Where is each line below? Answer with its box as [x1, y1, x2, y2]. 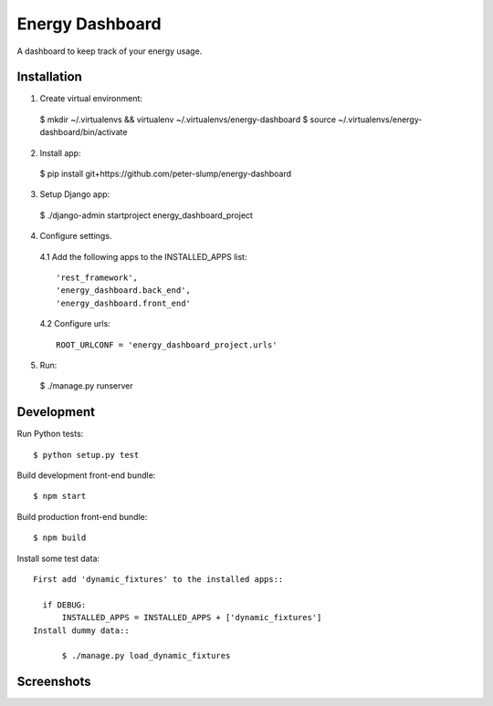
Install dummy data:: [33, 625, 130, 636]
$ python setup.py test [33, 450, 140, 460]
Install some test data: [16, 553, 100, 564]
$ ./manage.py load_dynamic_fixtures [61, 650, 231, 661]
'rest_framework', [56, 272, 139, 283]
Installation [16, 69, 82, 85]
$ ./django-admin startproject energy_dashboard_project [39, 210, 253, 221]
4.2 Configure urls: [39, 318, 111, 329]
